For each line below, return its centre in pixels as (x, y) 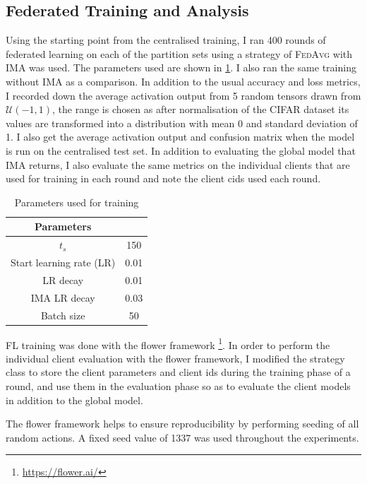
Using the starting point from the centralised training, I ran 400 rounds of (166, 40)
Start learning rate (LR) (63, 262)
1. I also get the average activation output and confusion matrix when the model (180, 137)
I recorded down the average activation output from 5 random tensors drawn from (183, 95)
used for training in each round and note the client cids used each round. (163, 178)
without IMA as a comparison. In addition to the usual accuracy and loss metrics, (183, 81)
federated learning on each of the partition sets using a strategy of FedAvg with (179, 53)
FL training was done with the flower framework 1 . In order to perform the (168, 343)
